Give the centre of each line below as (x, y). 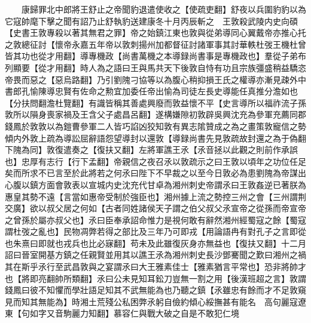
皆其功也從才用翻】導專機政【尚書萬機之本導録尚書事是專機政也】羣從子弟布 (155, 56)
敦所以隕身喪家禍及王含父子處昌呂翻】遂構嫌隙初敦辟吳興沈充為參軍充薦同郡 (155, 114)
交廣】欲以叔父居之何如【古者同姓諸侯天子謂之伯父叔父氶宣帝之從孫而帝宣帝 (155, 208)
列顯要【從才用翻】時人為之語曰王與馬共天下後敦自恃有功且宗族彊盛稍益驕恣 (155, 67)
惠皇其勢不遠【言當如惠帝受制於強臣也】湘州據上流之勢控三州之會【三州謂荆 (155, 196)
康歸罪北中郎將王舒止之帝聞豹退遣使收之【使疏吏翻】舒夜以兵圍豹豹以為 (164, 9)
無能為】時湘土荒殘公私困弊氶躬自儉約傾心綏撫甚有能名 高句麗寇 (168, 301)
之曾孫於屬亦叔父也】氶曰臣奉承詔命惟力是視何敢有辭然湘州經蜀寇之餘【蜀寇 (155, 219)
